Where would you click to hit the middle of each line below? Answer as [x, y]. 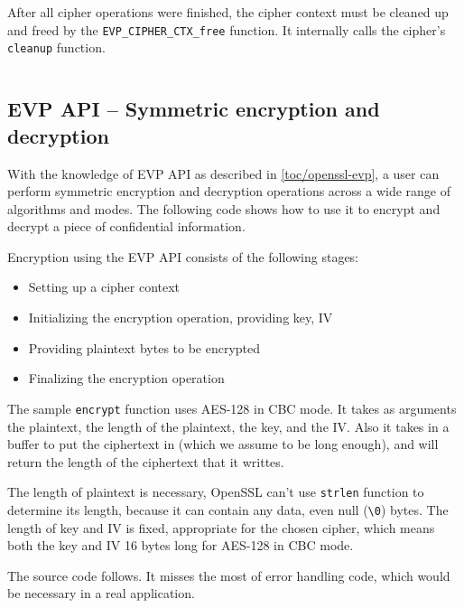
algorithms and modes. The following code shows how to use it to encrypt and [224, 208]
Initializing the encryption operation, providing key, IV [181, 318]
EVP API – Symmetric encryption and [194, 109]
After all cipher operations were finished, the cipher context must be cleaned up [228, 12]
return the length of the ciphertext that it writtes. [146, 461]
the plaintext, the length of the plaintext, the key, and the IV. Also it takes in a [228, 426]
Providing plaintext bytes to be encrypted [144, 347]
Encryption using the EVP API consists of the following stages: [183, 256]
